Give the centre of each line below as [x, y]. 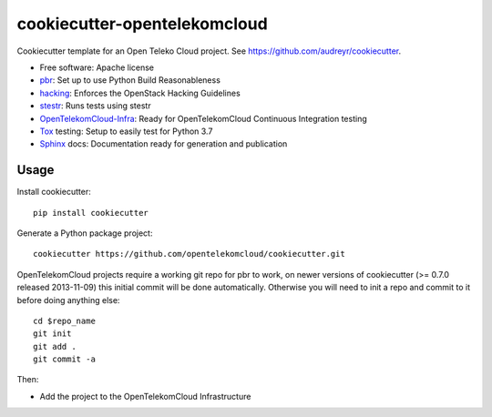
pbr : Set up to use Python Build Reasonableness [130, 80]
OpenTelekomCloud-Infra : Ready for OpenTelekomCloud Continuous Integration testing [204, 118]
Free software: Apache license [97, 67]
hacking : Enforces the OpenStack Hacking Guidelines [140, 93]
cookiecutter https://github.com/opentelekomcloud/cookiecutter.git [189, 254]
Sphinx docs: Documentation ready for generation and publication [164, 144]
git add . [55, 346]
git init [52, 334]
